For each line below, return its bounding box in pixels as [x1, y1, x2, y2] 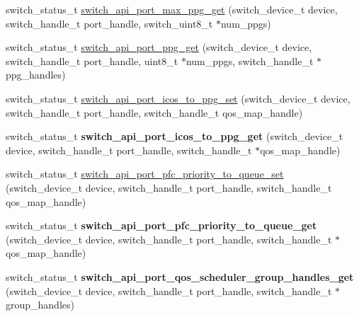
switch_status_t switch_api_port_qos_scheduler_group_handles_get [6, 269, 354, 284]
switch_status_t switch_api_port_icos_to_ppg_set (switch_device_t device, [6, 91, 351, 105]
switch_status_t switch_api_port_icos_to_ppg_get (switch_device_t [6, 129, 343, 144]
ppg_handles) [6, 67, 66, 82]
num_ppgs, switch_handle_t [186, 53, 314, 68]
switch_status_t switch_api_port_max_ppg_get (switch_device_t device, [6, 2, 338, 16]
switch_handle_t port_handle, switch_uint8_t [6, 16, 213, 30]
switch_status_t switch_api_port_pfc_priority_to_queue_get [6, 218, 317, 233]
